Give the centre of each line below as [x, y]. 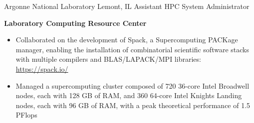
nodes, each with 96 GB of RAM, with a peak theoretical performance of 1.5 [133, 105]
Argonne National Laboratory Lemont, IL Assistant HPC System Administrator [127, 6]
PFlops [26, 115]
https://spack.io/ [42, 68]
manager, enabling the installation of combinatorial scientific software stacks [132, 49]
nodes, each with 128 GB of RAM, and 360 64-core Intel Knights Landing [129, 95]
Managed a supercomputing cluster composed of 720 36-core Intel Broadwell [132, 85]
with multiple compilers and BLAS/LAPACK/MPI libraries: [108, 59]
